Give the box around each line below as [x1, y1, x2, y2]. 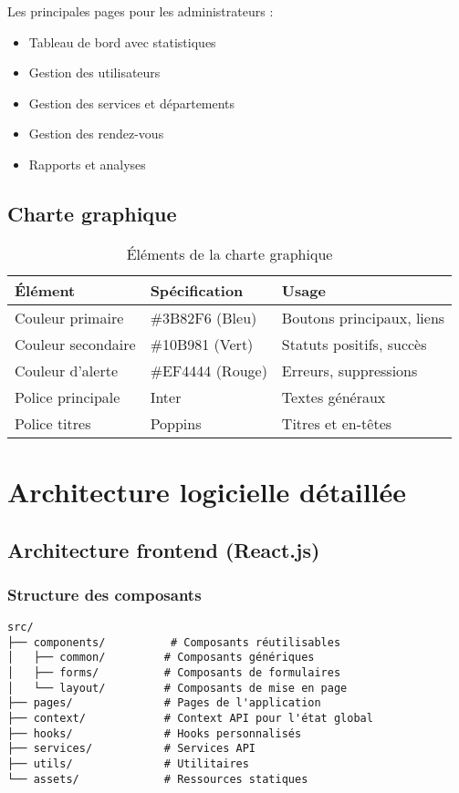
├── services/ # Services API [7, 742, 256, 756]
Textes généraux [281, 386, 386, 407]
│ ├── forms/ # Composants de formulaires [7, 666, 341, 680]
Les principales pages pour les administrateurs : [7, 2, 274, 20]
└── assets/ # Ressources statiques [7, 772, 308, 786]
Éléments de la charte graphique [126, 242, 333, 264]
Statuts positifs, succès [281, 333, 427, 355]
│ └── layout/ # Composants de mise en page [7, 681, 348, 695]
